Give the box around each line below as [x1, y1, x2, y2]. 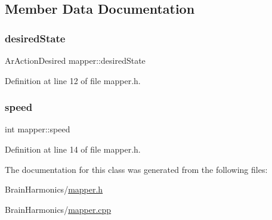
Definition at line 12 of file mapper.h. [5, 74, 141, 86]
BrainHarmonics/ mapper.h [5, 183, 103, 196]
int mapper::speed [5, 123, 70, 135]
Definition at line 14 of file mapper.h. [5, 143, 141, 155]
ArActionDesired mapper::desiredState [5, 54, 146, 66]
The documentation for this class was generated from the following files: [5, 163, 268, 175]
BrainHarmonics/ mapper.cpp [5, 203, 112, 215]
